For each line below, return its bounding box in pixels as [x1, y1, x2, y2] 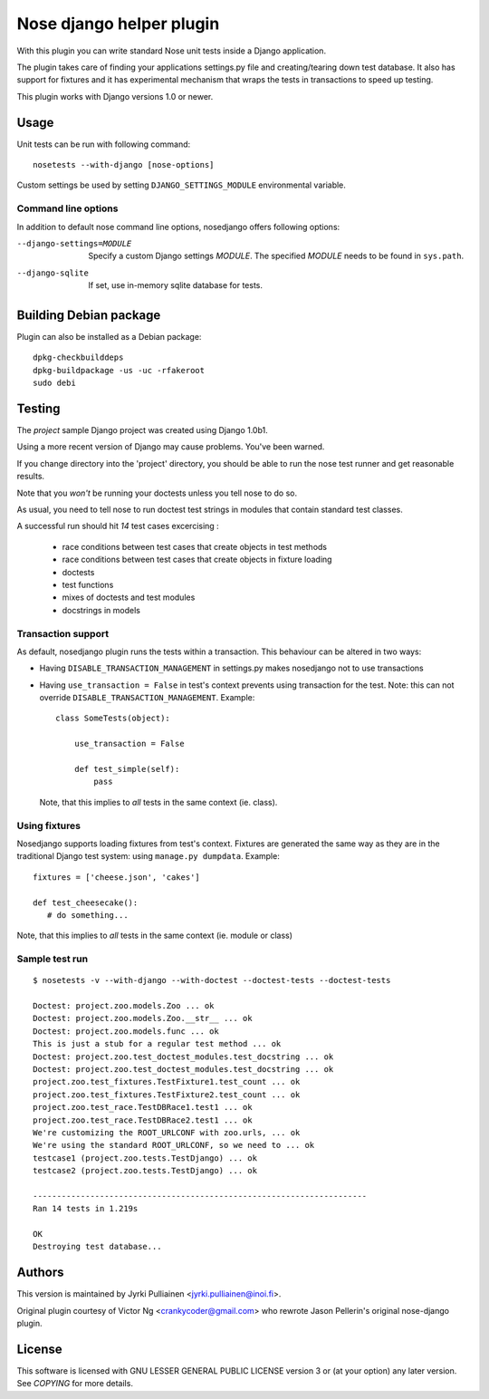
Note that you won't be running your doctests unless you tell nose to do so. [16, 487, 298, 498]
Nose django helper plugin [16, 14, 220, 34]
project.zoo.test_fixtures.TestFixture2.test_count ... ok [33, 1089, 301, 1100]
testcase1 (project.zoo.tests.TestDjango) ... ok [33, 1153, 258, 1163]
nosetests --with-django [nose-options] [33, 159, 215, 170]
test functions [62, 580, 114, 590]
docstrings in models [62, 604, 140, 615]
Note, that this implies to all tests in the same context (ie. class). [39, 796, 278, 807]
